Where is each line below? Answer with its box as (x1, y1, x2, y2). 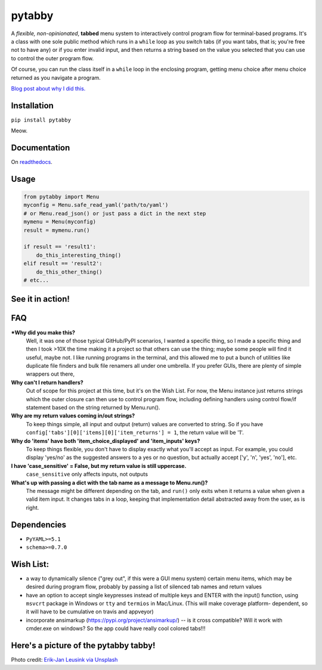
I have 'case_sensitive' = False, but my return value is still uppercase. (11, 462, 187, 469)
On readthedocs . (11, 159, 53, 166)
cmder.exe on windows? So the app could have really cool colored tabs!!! (26, 625, 206, 632)
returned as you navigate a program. (11, 74, 101, 81)
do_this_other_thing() (36, 268, 103, 275)
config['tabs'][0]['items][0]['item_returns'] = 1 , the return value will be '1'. (26, 429, 244, 436)
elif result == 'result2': (23, 260, 103, 267)
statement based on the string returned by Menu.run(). (26, 404, 160, 411)
